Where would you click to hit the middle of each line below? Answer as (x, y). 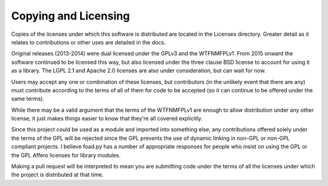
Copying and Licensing (70, 16)
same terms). (28, 99)
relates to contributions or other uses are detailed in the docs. (89, 42)
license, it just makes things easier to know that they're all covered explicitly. (107, 119)
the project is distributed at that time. (57, 175)
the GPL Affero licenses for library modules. (66, 155)
